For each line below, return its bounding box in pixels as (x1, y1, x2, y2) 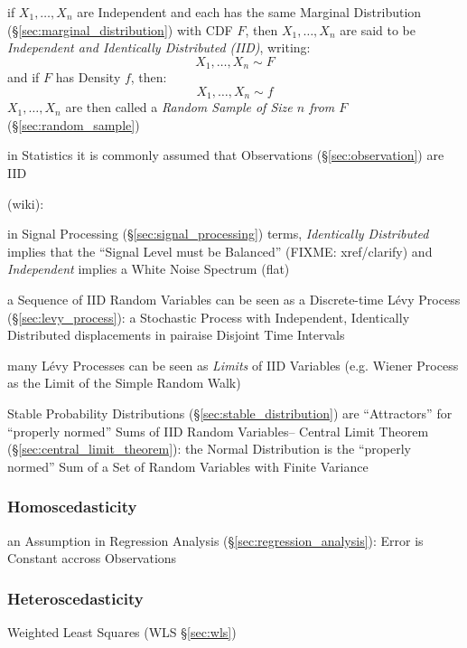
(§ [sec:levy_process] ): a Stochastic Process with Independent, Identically (7, 307, 410, 326)
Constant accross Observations (7, 549, 177, 568)
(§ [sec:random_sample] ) (7, 115, 140, 134)
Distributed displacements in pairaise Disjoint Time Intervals (7, 325, 345, 344)
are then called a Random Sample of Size (65, 98, 293, 117)
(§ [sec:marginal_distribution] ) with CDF (7, 20, 233, 39)
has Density (55, 68, 121, 87)
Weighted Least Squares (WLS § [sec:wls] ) (7, 623, 237, 641)
